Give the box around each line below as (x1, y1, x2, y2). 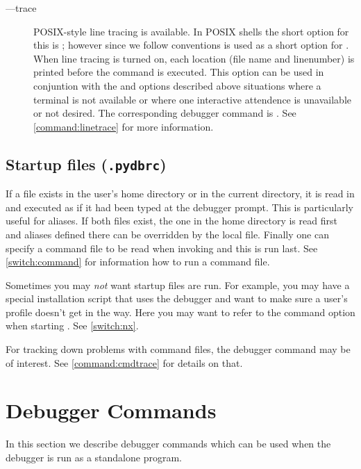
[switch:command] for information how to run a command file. (6, 254, 270, 269)
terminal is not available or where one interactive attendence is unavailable (33, 92, 352, 106)
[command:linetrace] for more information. (33, 119, 214, 133)
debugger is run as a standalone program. (6, 450, 182, 464)
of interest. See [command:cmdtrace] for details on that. (6, 355, 243, 370)
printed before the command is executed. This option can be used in (33, 65, 324, 79)
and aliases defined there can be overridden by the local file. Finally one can (6, 227, 329, 241)
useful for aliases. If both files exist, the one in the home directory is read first (6, 213, 337, 228)
